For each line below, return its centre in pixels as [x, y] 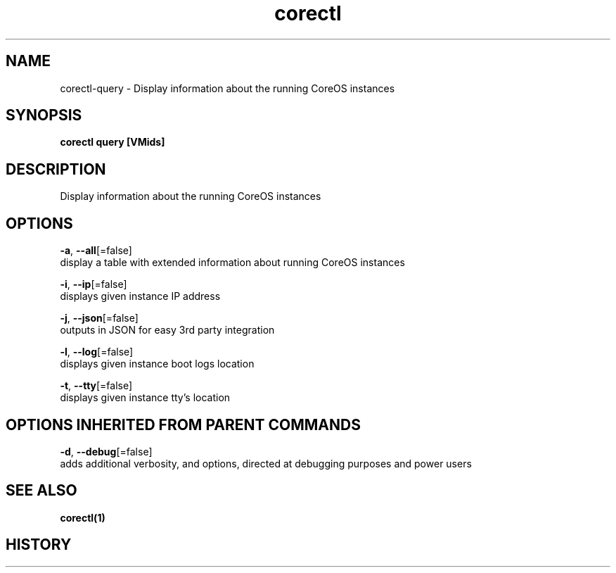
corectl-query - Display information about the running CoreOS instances [227, 88]
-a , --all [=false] [96, 251]
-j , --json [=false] [99, 318]
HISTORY [39, 545]
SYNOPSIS [44, 115]
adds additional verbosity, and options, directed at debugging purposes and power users [266, 463]
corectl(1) [83, 517]
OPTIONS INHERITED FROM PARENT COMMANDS [183, 424]
